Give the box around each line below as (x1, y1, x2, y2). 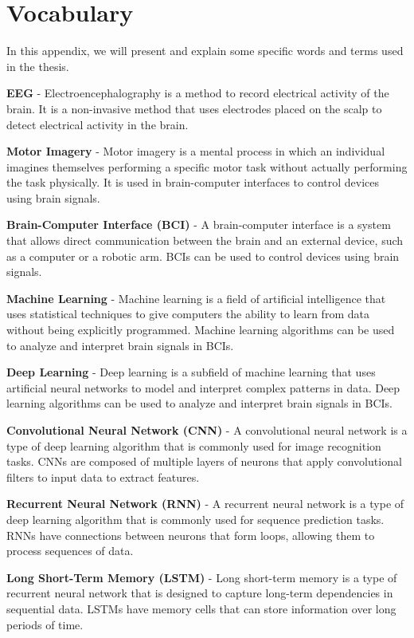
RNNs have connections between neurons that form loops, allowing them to (6, 526, 375, 543)
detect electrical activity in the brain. (6, 116, 189, 132)
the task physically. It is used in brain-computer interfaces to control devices (6, 174, 380, 191)
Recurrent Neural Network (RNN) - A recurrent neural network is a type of (6, 495, 404, 512)
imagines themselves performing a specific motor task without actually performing (6, 158, 408, 175)
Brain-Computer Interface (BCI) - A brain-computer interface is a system (6, 216, 391, 233)
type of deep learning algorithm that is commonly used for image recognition (6, 437, 381, 454)
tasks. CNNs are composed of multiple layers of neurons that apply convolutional (6, 453, 402, 470)
